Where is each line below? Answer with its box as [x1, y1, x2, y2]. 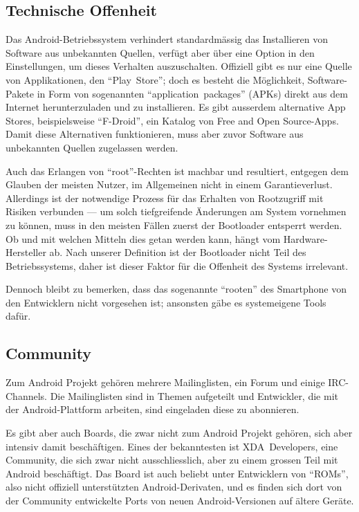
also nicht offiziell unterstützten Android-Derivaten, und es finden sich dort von [6, 479, 342, 494]
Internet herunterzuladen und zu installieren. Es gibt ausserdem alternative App [6, 100, 346, 114]
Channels [6, 388, 45, 403]
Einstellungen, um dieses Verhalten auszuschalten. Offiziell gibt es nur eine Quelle [6, 59, 352, 73]
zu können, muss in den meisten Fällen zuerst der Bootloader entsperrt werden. [6, 217, 342, 232]
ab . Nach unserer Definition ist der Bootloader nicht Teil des [49, 245, 306, 259]
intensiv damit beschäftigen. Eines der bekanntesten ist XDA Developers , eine [6, 439, 338, 453]
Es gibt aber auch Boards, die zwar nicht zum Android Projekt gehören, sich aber [6, 426, 353, 440]
